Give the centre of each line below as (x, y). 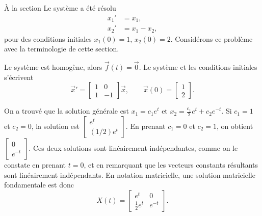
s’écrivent (19, 77)
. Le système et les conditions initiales (198, 66)
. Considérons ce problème (212, 38)
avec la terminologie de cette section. (62, 49)
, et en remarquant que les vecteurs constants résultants (171, 164)
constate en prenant (35, 164)
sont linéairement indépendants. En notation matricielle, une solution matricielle (130, 174)
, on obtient (235, 126)
